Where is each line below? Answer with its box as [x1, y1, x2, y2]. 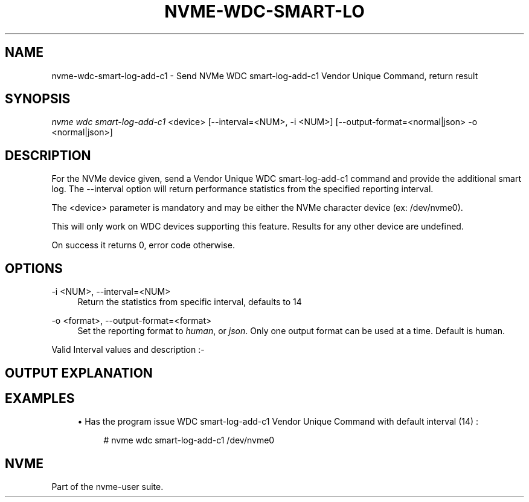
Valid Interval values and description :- [51, 344, 205, 355]
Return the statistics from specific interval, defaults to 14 [77, 297, 302, 307]
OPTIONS [5, 260, 63, 276]
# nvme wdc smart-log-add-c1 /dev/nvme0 [103, 435, 275, 446]
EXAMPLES [5, 390, 75, 406]
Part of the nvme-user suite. [51, 481, 164, 492]
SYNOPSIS [5, 91, 71, 107]
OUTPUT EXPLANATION [5, 365, 153, 381]
